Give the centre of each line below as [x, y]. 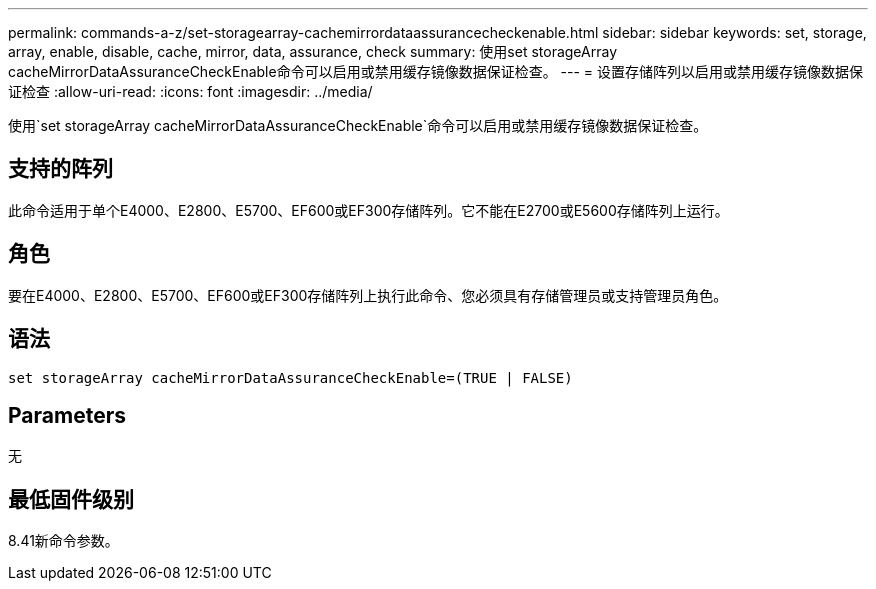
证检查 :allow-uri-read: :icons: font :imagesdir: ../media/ [190, 91]
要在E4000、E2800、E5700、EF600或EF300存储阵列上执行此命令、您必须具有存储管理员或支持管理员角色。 [368, 295]
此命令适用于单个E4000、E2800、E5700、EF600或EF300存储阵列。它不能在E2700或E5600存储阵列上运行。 [368, 210]
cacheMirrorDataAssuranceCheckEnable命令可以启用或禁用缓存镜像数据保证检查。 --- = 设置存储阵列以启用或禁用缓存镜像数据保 [436, 71]
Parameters [67, 415]
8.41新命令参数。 [63, 541]
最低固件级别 [71, 499]
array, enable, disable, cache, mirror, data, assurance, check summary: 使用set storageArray [313, 51]
